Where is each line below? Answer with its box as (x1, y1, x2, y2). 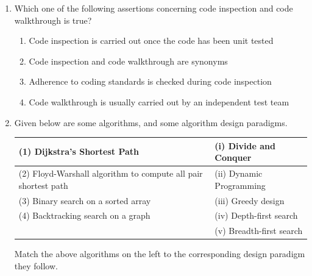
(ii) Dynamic (214, 167, 263, 180)
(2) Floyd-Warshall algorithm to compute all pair (18, 167, 203, 180)
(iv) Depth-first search (214, 209, 298, 222)
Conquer (214, 151, 252, 164)
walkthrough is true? (14, 13, 92, 26)
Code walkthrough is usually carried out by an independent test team (29, 95, 289, 108)
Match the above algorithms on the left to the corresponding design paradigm (14, 247, 305, 260)
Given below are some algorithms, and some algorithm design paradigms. (14, 116, 288, 129)
